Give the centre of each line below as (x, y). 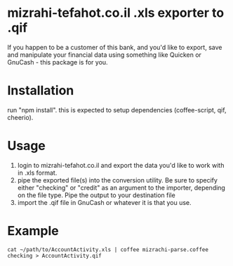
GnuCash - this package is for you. (58, 62)
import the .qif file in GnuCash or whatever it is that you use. (104, 202)
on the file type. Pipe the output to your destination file (96, 195)
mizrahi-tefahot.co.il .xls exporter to (116, 13)
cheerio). (20, 117)
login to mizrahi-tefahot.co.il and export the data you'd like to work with (121, 165)
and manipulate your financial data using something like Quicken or (105, 55)
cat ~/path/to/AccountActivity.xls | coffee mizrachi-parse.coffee (108, 250)
